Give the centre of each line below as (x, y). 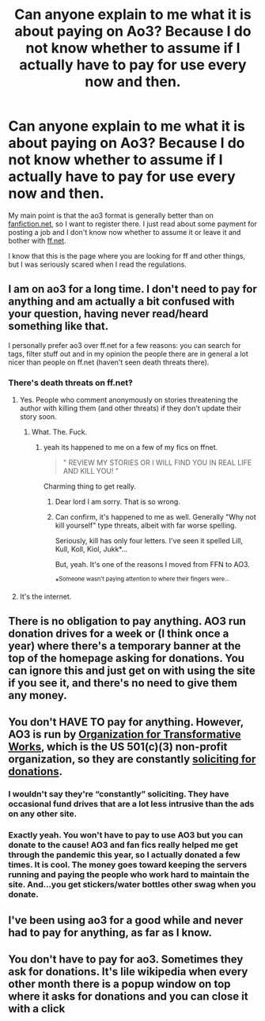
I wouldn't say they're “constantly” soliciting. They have (119, 794)
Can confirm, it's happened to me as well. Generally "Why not (156, 517)
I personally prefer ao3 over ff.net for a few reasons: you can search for (125, 345)
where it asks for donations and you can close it (128, 997)
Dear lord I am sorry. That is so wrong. (117, 502)
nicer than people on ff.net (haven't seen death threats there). (109, 362)
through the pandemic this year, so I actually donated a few (124, 855)
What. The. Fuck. (59, 432)
